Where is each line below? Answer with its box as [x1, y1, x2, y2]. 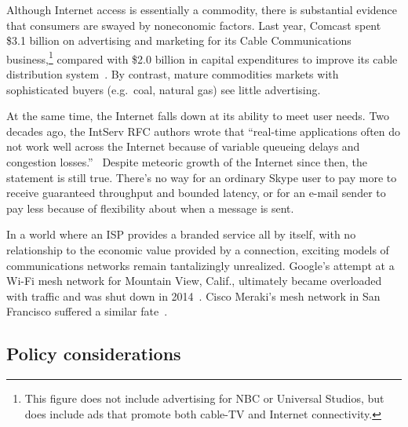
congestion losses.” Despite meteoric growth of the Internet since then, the [6, 154, 367, 170]
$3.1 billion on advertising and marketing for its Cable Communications [6, 32, 352, 49]
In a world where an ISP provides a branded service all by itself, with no [6, 226, 356, 243]
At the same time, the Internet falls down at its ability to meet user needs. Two [6, 108, 390, 124]
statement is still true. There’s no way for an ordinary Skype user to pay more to [6, 169, 397, 185]
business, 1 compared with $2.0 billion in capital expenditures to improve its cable [6, 48, 398, 67]
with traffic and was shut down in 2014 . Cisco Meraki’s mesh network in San [6, 287, 381, 304]
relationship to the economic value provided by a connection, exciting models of [6, 241, 389, 257]
